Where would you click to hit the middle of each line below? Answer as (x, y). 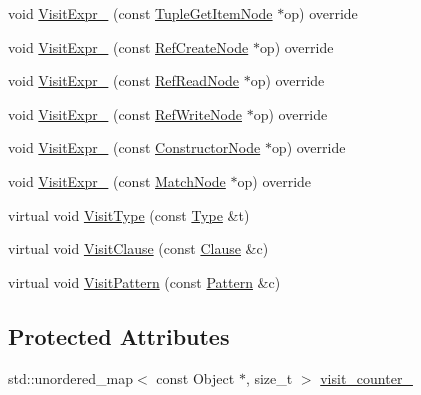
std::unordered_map (71, 377)
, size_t (269, 377)
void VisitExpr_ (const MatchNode (117, 180)
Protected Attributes (119, 335)
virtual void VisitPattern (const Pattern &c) (144, 281)
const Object (195, 377)
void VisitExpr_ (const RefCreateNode (128, 46)
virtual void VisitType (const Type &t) (129, 214)
